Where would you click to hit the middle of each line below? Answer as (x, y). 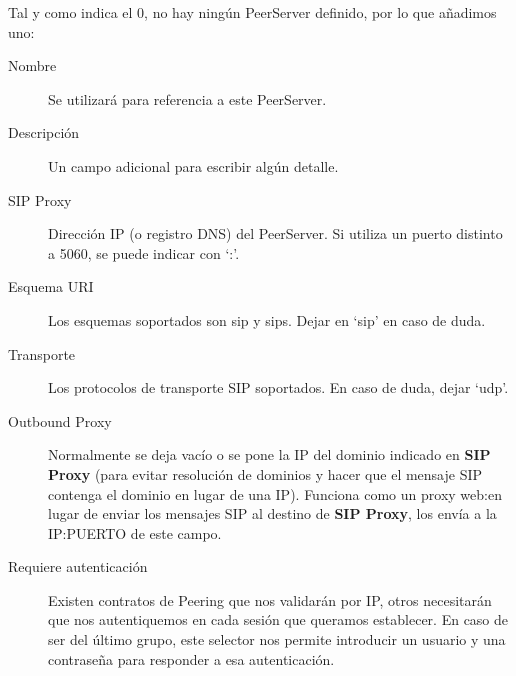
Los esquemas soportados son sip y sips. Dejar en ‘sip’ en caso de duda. (267, 319)
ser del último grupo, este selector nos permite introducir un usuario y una (277, 639)
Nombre (32, 65)
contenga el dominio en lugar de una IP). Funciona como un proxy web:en (275, 493)
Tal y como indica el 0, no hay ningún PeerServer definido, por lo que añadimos (252, 12)
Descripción (44, 132)
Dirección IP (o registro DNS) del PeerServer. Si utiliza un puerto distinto (275, 233)
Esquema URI (51, 286)
